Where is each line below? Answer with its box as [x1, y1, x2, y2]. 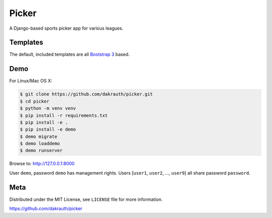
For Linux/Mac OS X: [9, 78, 52, 84]
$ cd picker [20, 98, 50, 104]
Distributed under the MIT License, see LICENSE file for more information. [9, 196, 163, 202]
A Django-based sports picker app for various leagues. [9, 25, 123, 31]
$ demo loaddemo [20, 141, 60, 147]
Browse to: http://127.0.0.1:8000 [9, 161, 75, 167]
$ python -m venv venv [20, 106, 76, 111]
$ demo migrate [20, 133, 57, 139]
